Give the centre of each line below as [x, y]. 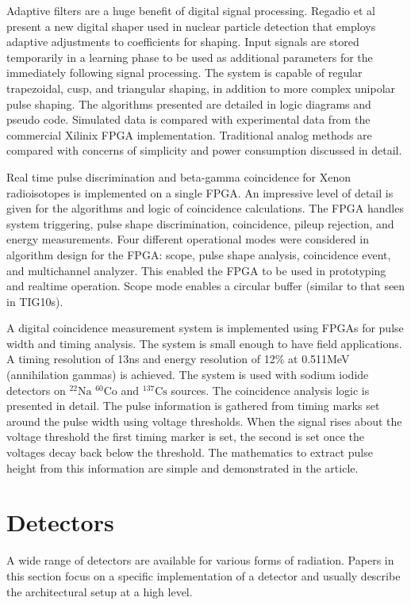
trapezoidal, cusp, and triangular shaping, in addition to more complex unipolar [201, 88]
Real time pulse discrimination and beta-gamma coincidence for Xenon [179, 176]
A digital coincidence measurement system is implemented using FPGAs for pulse [205, 328]
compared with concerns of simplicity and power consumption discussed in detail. [204, 150]
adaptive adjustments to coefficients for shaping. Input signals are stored [183, 42]
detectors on [36, 390]
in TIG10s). [35, 301]
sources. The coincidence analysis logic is [270, 390]
